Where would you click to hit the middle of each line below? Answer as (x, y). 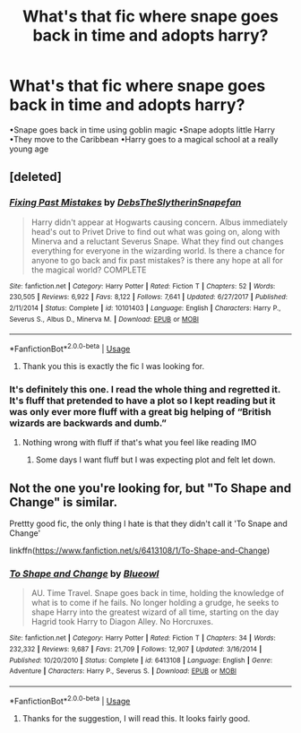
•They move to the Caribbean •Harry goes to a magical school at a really (144, 139)
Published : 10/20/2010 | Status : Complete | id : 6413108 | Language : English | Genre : (141, 660)
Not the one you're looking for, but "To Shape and (150, 488)
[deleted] (36, 177)
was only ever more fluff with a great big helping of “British (140, 411)
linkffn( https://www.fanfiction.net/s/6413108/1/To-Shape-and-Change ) (140, 551)
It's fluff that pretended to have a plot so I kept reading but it (142, 401)
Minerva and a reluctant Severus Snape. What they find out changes (157, 241)
